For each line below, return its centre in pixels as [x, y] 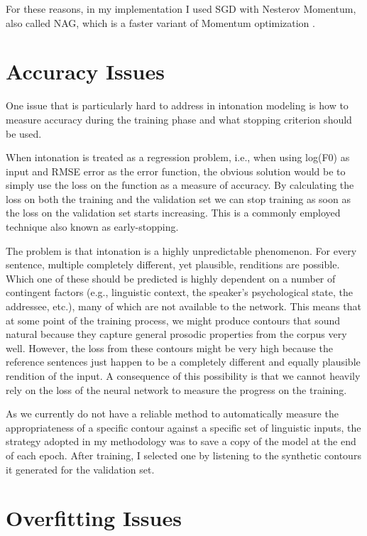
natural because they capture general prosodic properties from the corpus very [176, 334]
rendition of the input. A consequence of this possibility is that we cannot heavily [183, 376]
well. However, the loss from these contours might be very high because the [169, 348]
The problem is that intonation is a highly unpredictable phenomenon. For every [181, 250]
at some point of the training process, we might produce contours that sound [173, 320]
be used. [24, 133]
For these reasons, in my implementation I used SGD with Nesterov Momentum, [181, 9]
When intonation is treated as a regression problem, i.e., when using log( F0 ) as [178, 157]
